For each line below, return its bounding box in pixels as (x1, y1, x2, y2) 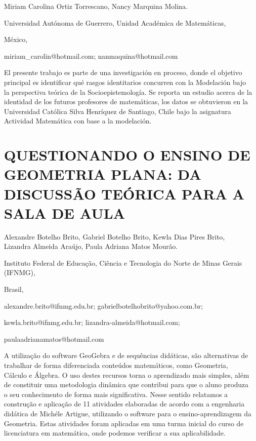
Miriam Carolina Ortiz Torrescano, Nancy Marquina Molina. (4, 1, 188, 11)
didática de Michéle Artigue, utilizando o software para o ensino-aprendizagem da (4, 408, 252, 418)
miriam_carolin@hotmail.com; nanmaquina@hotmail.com (4, 50, 178, 61)
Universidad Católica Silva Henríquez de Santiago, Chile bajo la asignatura (4, 106, 231, 116)
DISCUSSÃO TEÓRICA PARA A (4, 183, 245, 203)
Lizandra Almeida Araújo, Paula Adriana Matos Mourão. (4, 241, 178, 251)
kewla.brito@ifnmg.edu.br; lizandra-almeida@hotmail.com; (4, 317, 180, 327)
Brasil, (4, 284, 24, 294)
